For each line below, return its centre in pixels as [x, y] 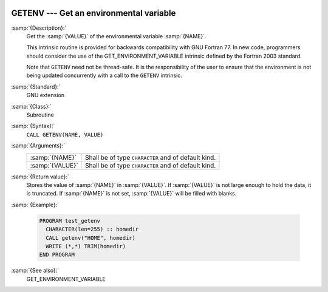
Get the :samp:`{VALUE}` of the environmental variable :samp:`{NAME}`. [116, 36]
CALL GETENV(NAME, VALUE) [65, 134]
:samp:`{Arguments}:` [38, 146]
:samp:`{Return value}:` [40, 177]
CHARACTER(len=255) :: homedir [92, 229]
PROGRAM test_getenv [70, 221]
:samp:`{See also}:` [35, 271]
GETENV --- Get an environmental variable [94, 13]
